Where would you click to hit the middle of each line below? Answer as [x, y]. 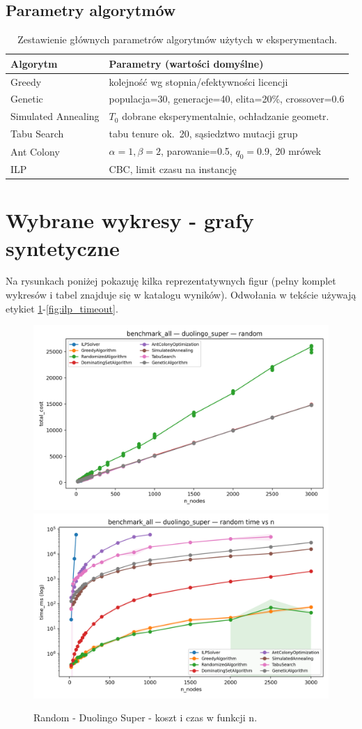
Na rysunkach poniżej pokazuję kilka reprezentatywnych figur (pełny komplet [171, 281]
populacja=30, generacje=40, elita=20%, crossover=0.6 [227, 99]
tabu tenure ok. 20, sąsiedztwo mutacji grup [203, 134]
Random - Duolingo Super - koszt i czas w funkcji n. [145, 717]
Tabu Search [37, 134]
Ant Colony [35, 151]
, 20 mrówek [295, 151]
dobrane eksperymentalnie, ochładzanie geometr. [226, 116]
